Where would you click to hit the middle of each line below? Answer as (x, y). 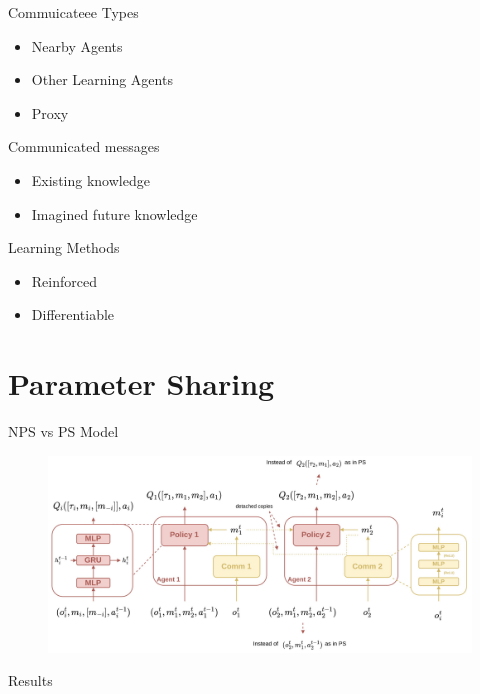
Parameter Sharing (141, 383)
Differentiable (73, 314)
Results (30, 680)
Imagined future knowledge (114, 213)
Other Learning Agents (102, 79)
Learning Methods (64, 247)
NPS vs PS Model (63, 431)
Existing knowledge (90, 179)
